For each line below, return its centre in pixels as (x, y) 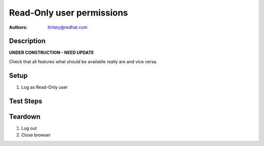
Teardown (25, 117)
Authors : (18, 27)
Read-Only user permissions (68, 13)
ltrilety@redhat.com (67, 27)
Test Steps (26, 101)
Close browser (36, 135)
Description (27, 41)
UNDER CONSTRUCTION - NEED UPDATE (51, 53)
